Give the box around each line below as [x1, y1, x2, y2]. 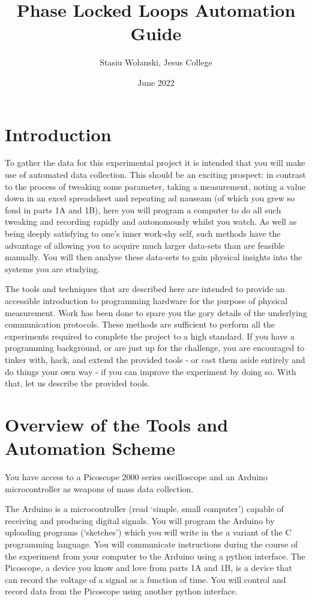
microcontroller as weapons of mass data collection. [5, 482, 194, 495]
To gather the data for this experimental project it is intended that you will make [5, 156, 305, 169]
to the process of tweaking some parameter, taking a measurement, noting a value [5, 180, 306, 192]
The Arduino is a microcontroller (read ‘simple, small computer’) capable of [5, 502, 284, 515]
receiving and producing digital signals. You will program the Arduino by [5, 514, 275, 526]
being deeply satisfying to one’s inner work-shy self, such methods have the [5, 227, 281, 239]
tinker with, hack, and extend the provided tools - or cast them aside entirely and [5, 353, 305, 365]
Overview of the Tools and [5, 412, 229, 436]
